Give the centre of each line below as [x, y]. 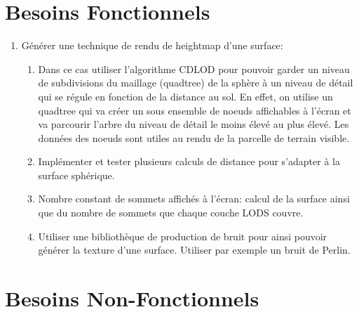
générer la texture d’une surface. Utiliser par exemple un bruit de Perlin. [194, 250]
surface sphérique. [76, 175]
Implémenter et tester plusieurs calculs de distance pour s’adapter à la [189, 161]
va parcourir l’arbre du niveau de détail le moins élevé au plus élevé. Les [194, 124]
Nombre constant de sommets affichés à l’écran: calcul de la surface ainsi [194, 199]
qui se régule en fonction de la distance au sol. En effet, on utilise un [185, 96]
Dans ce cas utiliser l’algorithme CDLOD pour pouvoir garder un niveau [194, 69]
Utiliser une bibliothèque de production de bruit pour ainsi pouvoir [183, 236]
